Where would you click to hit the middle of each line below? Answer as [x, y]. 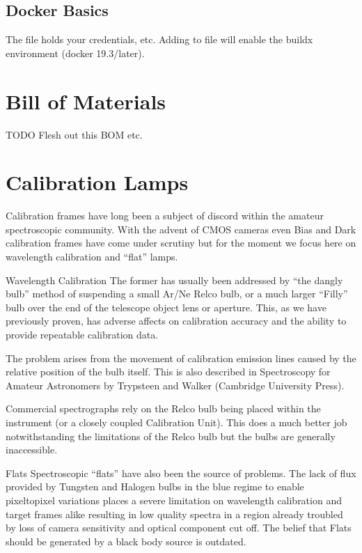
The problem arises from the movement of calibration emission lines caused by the [181, 358]
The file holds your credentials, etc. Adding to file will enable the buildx [159, 39]
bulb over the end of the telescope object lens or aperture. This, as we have [166, 307]
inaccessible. [32, 450]
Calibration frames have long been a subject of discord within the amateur [165, 216]
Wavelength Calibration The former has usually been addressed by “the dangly [174, 280]
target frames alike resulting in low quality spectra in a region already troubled [174, 514]
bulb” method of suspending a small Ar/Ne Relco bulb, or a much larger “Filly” [177, 294]
